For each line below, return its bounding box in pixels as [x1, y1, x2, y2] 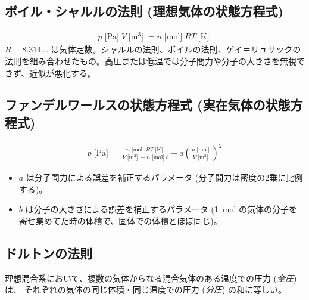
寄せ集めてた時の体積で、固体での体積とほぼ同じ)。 [18, 215, 222, 227]
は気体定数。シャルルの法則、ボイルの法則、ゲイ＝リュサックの [51, 43, 301, 55]
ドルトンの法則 [5, 243, 92, 262]
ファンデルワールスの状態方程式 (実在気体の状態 [5, 95, 291, 114]
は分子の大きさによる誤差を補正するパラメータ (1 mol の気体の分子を [25, 203, 297, 215]
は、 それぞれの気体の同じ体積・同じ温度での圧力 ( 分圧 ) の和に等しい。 [5, 283, 286, 296]
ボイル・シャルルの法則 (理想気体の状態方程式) [5, 2, 283, 20]
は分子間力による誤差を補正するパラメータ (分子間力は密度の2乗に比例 [26, 171, 303, 184]
